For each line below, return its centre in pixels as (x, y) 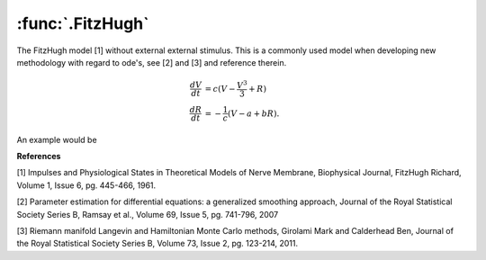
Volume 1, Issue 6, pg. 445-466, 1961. (86, 185)
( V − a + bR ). (254, 113)
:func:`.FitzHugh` (83, 23)
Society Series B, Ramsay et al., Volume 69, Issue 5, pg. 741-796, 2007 (148, 214)
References (39, 156)
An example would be (57, 139)
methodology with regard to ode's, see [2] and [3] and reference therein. (152, 62)
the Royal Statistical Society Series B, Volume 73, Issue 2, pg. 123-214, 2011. (157, 244)
